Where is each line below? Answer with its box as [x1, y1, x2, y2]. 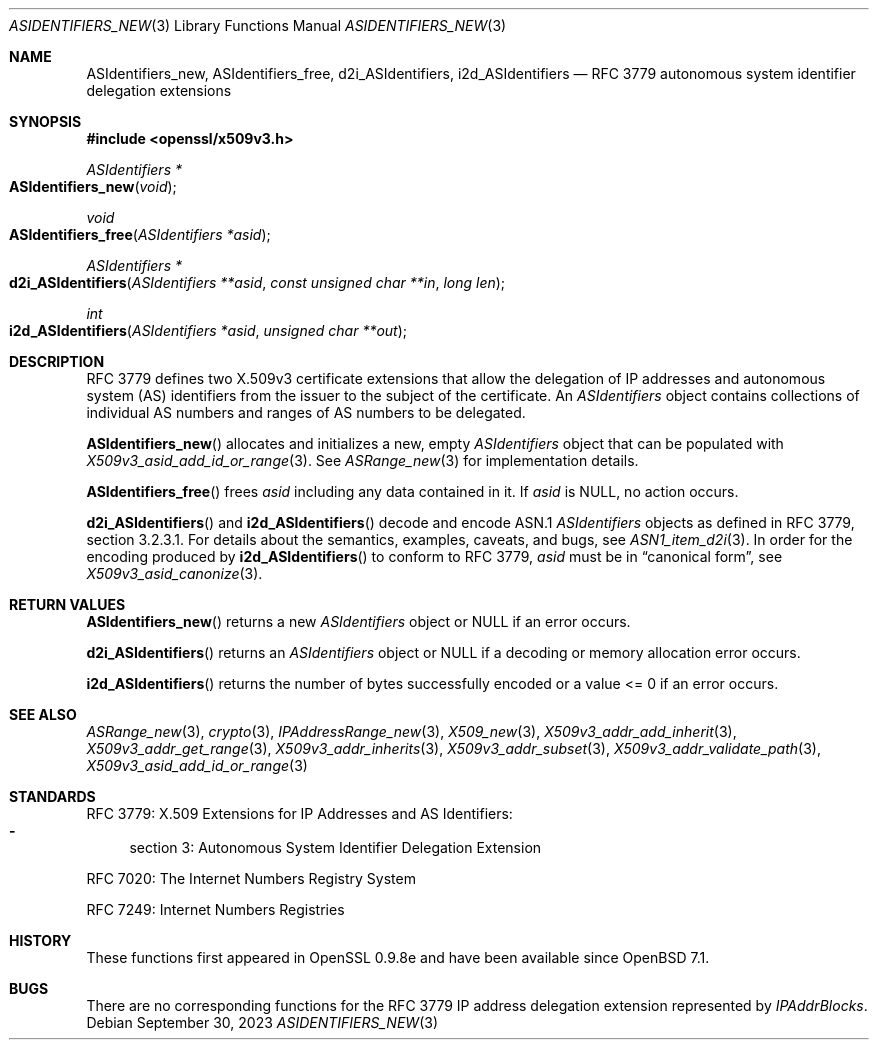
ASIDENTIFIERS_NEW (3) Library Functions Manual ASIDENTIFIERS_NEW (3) [9, 17, 507, 34]
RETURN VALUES [9, 596, 126, 613]
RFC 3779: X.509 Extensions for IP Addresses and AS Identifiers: [86, 805, 513, 822]
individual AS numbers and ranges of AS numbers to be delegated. [86, 404, 526, 421]
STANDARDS [9, 788, 96, 805]
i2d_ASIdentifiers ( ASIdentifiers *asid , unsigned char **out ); [9, 322, 408, 339]
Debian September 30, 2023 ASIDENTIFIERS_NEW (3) [86, 1014, 438, 1031]
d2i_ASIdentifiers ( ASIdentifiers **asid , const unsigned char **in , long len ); [9, 274, 506, 291]
